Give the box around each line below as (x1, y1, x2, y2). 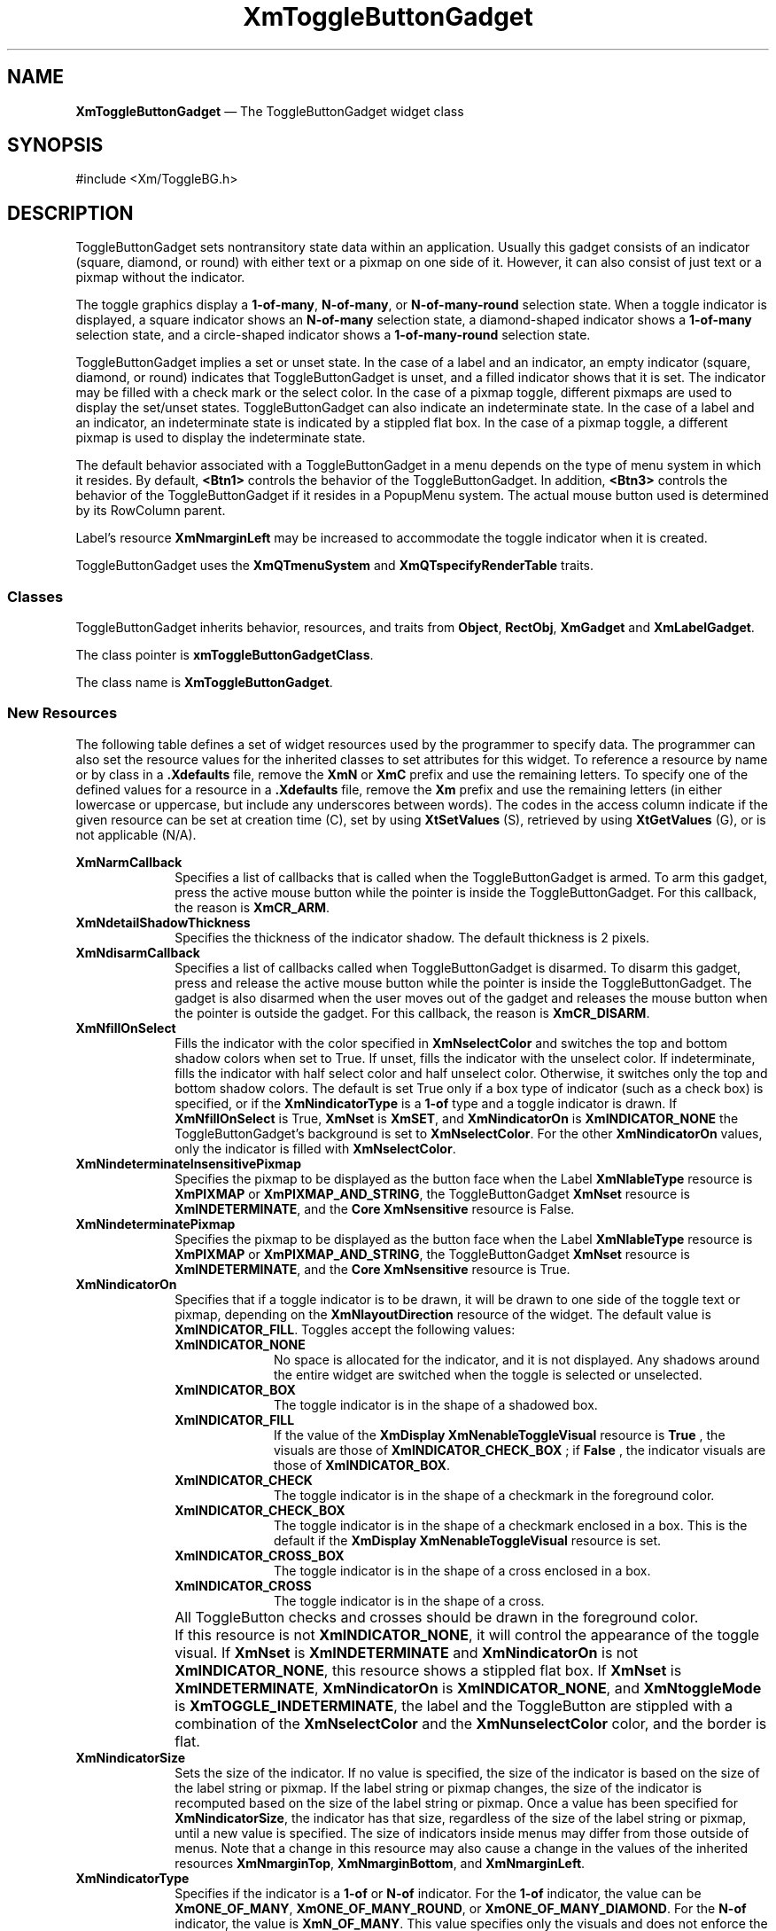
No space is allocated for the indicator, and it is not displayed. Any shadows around (274, 1351, 760, 1367)
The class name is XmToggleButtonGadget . (75, 675, 333, 691)
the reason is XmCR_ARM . (175, 899, 330, 915)
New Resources (7, 704, 118, 723)
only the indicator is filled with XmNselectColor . (175, 1140, 456, 1156)
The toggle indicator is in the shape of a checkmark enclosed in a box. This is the (274, 1517, 748, 1533)
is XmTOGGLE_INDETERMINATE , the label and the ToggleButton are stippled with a (175, 1696, 733, 1715)
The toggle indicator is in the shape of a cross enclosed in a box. (274, 1562, 651, 1578)
